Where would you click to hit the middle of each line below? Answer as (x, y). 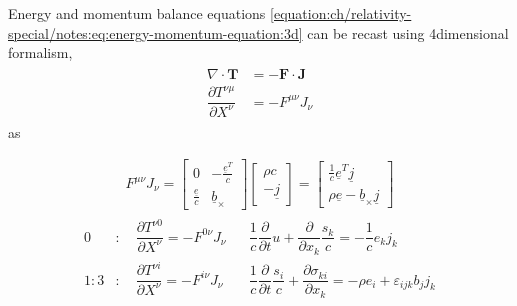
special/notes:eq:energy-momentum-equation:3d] (155, 32)
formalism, (40, 52)
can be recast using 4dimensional (408, 32)
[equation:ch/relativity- (341, 13)
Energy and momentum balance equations (137, 13)
